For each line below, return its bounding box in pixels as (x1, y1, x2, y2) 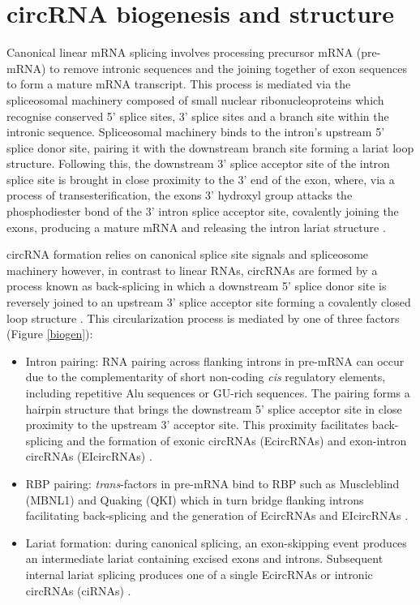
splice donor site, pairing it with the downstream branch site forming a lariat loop (6, 139, 414, 156)
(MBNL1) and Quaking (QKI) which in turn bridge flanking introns (25, 491, 364, 508)
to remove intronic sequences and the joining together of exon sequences (49, 59, 408, 76)
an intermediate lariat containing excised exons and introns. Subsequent (25, 550, 384, 567)
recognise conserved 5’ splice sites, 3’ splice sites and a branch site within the (6, 107, 389, 124)
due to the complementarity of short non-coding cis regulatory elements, (25, 368, 386, 385)
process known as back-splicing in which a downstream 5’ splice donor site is (6, 277, 387, 294)
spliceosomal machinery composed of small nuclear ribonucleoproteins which (6, 91, 384, 108)
